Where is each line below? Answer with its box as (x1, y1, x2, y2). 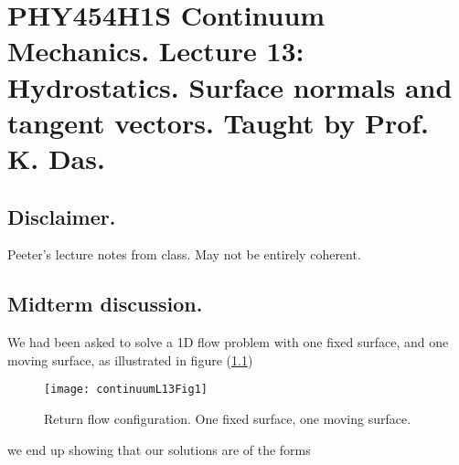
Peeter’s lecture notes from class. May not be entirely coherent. (7, 245, 361, 264)
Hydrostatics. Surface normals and (7, 68, 453, 105)
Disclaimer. (7, 202, 116, 230)
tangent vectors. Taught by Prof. (7, 103, 430, 141)
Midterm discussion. (7, 290, 203, 318)
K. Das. (7, 139, 105, 176)
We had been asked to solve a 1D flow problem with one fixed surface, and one (7, 333, 449, 352)
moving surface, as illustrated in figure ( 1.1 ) (7, 350, 253, 369)
